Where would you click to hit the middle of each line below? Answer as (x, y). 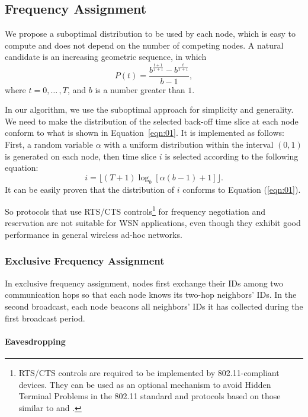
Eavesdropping (35, 341)
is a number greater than (140, 89)
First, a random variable (49, 144)
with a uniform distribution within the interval (189, 144)
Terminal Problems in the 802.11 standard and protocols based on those (150, 396)
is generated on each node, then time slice (81, 156)
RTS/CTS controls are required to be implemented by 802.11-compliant (149, 372)
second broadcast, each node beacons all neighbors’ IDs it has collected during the (154, 306)
